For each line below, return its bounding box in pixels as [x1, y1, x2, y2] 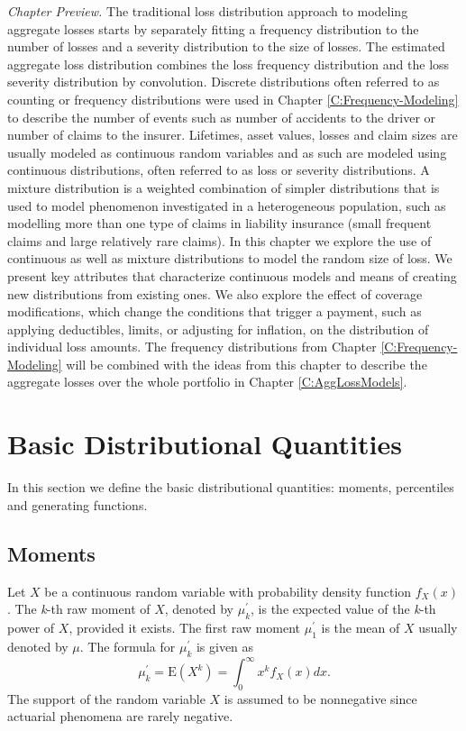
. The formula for [79, 636, 176, 655]
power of [7, 617, 55, 636]
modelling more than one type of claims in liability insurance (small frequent [7, 214, 432, 233]
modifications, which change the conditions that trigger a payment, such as [7, 302, 422, 321]
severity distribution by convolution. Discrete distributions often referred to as [7, 72, 440, 91]
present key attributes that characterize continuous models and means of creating [7, 266, 457, 285]
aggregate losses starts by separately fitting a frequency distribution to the [7, 19, 419, 38]
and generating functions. [7, 495, 148, 514]
